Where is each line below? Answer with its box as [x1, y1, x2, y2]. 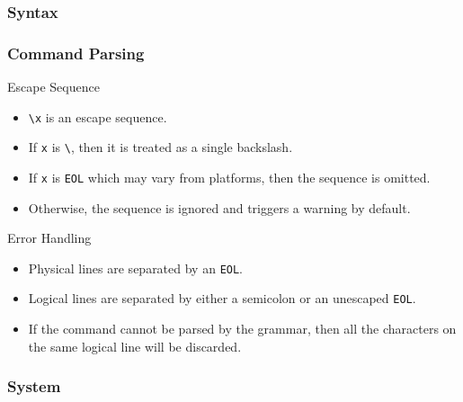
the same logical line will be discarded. [28, 336, 242, 355]
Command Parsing [7, 41, 145, 64]
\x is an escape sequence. [28, 107, 167, 126]
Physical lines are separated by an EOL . [28, 258, 244, 277]
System [7, 375, 61, 398]
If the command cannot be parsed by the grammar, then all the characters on [28, 319, 457, 338]
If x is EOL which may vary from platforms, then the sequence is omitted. [28, 167, 431, 186]
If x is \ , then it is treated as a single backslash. [28, 138, 293, 156]
